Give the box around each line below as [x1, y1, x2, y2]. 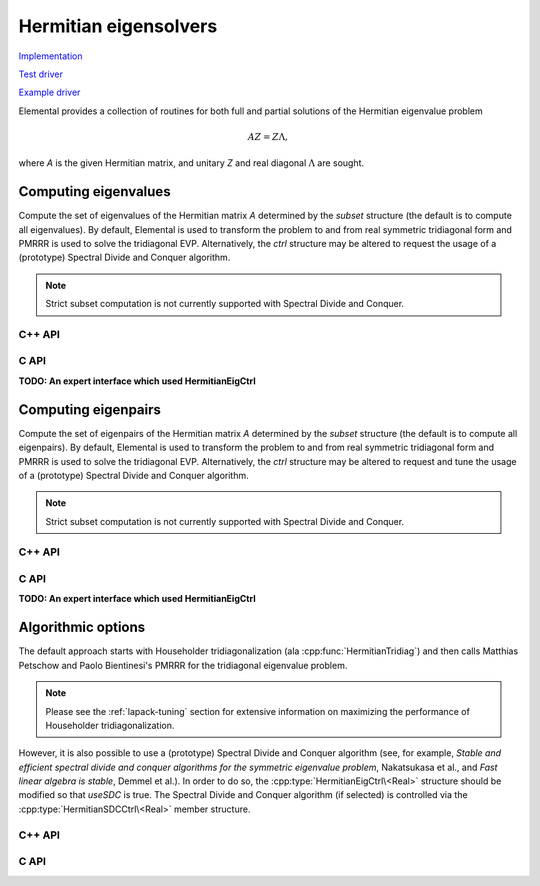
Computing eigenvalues [18, 183, 171, 200]
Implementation [18, 50, 83, 62]
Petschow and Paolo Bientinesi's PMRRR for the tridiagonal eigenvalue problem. [18, 659, 348, 671]
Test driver [18, 68, 64, 80]
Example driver [18, 86, 81, 99]
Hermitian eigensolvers [18, 15, 218, 37]
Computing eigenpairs [18, 401, 162, 418]
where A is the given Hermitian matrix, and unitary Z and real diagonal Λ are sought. [18, 157, 365, 169]
